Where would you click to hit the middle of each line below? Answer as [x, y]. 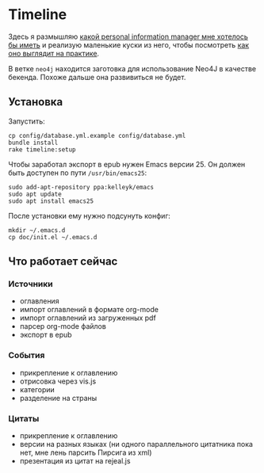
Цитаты [24, 418]
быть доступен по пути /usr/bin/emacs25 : [78, 173]
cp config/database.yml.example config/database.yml [97, 135]
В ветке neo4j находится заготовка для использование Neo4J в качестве [132, 68]
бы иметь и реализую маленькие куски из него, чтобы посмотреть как [129, 44]
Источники [31, 284]
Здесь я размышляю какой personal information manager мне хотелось [128, 36]
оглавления [39, 301]
